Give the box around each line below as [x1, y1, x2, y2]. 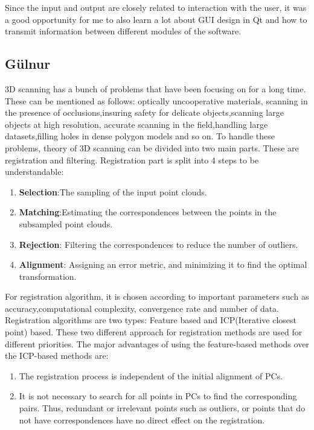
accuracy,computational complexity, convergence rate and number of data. [5, 302, 280, 314]
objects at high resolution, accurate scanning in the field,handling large [5, 118, 268, 130]
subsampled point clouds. [19, 217, 113, 230]
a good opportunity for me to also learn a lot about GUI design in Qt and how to [5, 13, 307, 25]
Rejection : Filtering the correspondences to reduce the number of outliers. [19, 238, 298, 250]
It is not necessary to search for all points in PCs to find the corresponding [19, 390, 297, 402]
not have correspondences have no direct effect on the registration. [19, 413, 265, 426]
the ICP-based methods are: [5, 349, 109, 362]
